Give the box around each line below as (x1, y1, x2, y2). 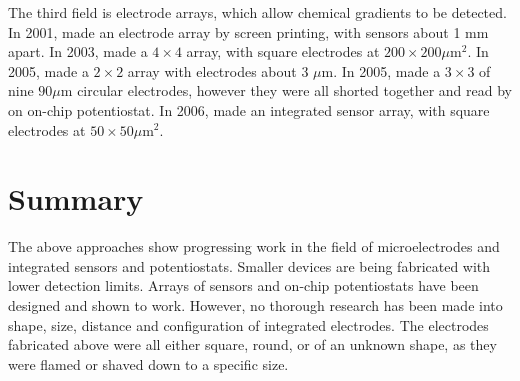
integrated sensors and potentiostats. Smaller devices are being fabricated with (8, 255, 491, 276)
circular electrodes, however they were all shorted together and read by (77, 80, 512, 101)
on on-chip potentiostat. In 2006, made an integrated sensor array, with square (8, 99, 490, 120)
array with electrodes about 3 (127, 60, 309, 81)
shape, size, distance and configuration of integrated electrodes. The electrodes (8, 314, 489, 335)
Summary (8, 178, 144, 219)
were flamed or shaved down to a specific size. (8, 353, 289, 374)
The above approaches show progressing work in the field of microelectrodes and (8, 236, 500, 257)
